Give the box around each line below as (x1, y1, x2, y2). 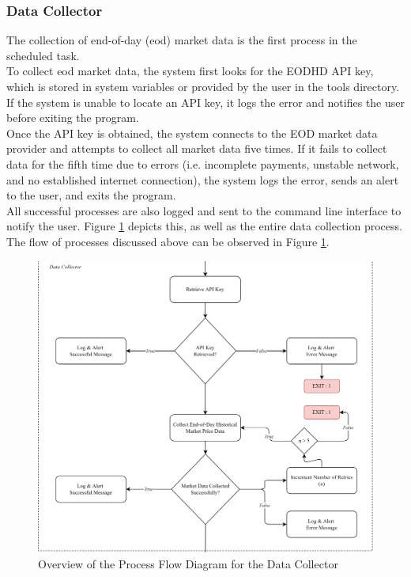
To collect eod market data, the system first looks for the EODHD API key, (6, 63, 374, 79)
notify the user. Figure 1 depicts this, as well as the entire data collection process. (6, 218, 402, 234)
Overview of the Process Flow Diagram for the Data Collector (38, 556, 338, 572)
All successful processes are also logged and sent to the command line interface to (6, 202, 402, 218)
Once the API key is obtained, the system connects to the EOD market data (6, 124, 378, 141)
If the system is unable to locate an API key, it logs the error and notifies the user (6, 93, 405, 110)
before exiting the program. (6, 109, 139, 126)
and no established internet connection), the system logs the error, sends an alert (6, 171, 399, 188)
